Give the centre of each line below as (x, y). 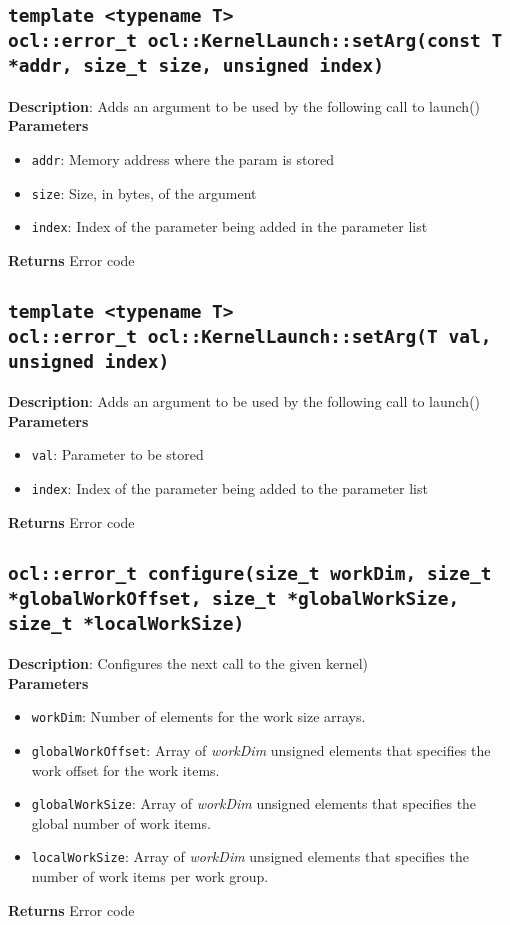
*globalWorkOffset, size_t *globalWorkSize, (234, 598)
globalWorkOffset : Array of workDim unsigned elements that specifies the (261, 749)
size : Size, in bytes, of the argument (144, 192)
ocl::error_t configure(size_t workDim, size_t (250, 573)
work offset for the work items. (125, 769)
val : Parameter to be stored (117, 454)
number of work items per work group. (150, 876)
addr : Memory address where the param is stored (182, 158)
